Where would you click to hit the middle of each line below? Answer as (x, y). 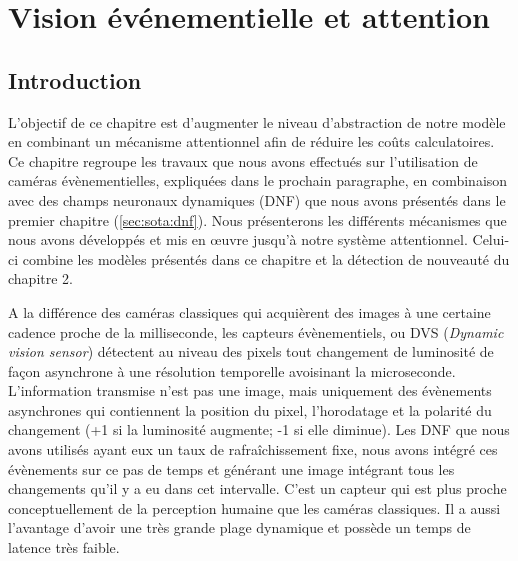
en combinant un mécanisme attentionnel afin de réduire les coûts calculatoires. (251, 141)
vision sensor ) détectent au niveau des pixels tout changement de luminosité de (251, 351)
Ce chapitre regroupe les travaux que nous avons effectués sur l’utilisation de (243, 160)
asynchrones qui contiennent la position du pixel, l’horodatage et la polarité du (250, 409)
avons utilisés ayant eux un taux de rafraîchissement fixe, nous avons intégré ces (253, 449)
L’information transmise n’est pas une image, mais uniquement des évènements (250, 390)
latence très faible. (64, 547)
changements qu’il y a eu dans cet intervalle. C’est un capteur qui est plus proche (257, 488)
